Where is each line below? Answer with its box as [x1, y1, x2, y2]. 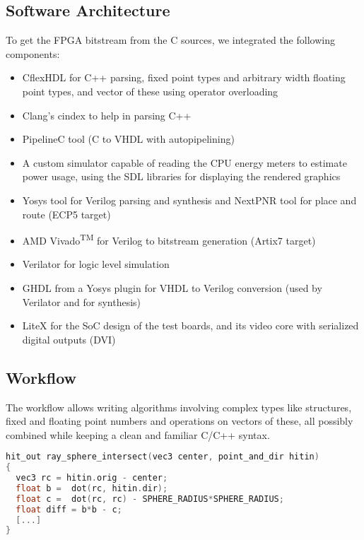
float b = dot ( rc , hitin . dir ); [16, 483, 168, 493]
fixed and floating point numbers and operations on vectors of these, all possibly [6, 413, 353, 428]
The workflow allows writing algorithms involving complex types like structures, [6, 399, 352, 414]
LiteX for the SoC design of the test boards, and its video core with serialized [22, 318, 359, 333]
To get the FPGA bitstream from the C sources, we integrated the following [6, 33, 335, 47]
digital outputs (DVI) [22, 331, 116, 346]
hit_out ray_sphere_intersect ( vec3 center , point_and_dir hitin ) [6, 452, 319, 462]
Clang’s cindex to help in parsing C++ [22, 107, 192, 122]
